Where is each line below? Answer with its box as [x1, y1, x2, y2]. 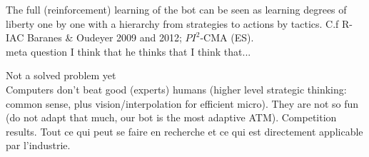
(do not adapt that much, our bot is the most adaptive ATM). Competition [6, 110, 337, 125]
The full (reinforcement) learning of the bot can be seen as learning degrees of [6, 2, 347, 16]
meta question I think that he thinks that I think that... [6, 44, 251, 59]
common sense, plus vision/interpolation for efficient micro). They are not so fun [6, 96, 359, 111]
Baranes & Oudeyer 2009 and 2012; [26, 30, 182, 45]
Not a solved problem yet [6, 68, 116, 83]
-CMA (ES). [200, 30, 254, 45]
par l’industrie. [6, 138, 71, 153]
